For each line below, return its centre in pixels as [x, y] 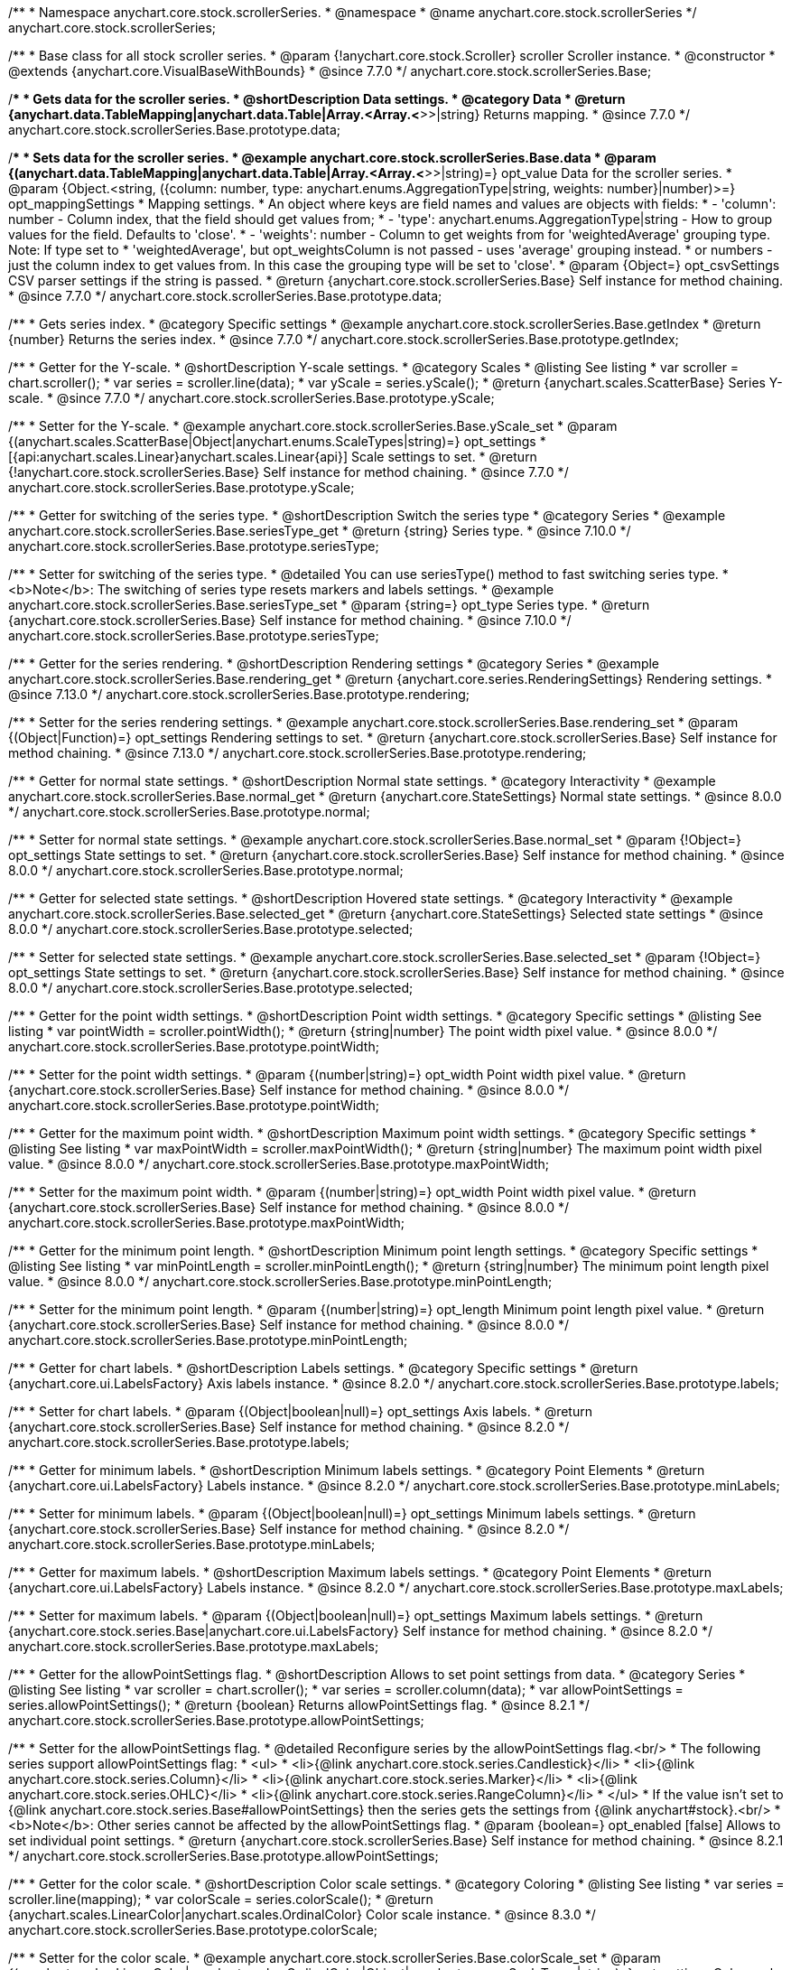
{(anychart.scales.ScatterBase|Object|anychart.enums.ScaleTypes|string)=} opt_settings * [277, 441]
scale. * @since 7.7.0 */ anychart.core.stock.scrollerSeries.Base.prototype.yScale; [251, 398]
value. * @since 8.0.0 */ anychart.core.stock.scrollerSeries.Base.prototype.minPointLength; [280, 1281]
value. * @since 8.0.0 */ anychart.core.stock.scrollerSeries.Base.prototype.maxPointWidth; [279, 1164]
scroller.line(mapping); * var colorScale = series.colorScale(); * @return [221, 1899]
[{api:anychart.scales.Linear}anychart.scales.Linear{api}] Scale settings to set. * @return [273, 457]
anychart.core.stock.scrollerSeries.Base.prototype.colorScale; [193, 1930]
